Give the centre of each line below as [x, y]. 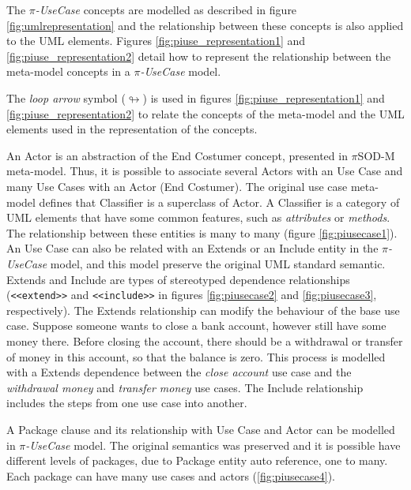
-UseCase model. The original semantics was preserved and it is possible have [213, 445]
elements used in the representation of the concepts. [132, 129]
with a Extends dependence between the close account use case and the [179, 372]
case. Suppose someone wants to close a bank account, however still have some [196, 325]
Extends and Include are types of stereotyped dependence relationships [178, 279]
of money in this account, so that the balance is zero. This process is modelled [196, 356]
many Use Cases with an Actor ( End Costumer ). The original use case [177, 186]
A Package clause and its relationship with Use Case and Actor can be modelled [201, 429]
